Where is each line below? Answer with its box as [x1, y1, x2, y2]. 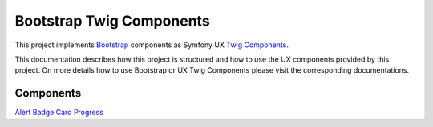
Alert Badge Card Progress [14, 108, 104, 117]
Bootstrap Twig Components [14, 12, 210, 30]
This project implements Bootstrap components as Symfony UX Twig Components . [14, 40, 289, 50]
